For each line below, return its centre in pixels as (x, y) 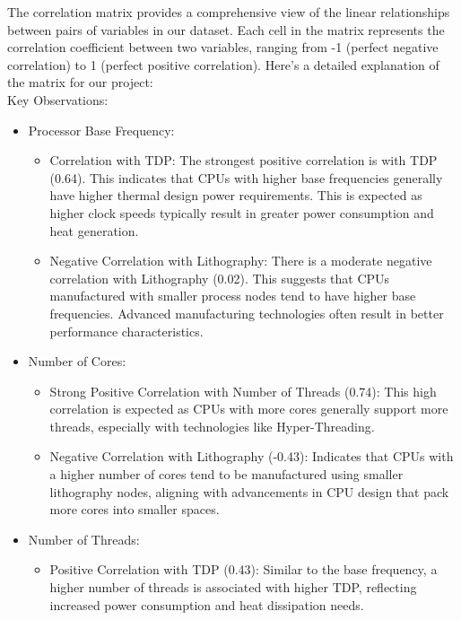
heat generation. (94, 230)
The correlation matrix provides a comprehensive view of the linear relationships (229, 12)
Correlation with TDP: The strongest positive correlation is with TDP (244, 160)
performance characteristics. (126, 331)
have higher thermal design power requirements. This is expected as (236, 195)
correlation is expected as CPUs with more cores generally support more (249, 409)
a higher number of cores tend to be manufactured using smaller (226, 474)
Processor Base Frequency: (101, 130)
